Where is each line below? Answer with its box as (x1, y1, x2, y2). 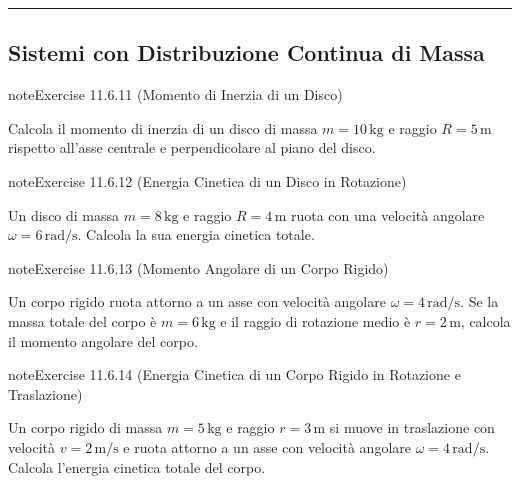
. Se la (460, 291, 499, 312)
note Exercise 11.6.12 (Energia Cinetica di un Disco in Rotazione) (8, 170, 407, 191)
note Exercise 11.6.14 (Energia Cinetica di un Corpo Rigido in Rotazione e (8, 364, 461, 385)
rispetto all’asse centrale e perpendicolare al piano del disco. (8, 137, 376, 158)
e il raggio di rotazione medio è (220, 310, 411, 331)
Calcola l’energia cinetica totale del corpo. (8, 456, 266, 477)
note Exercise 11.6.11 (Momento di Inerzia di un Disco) (8, 84, 343, 105)
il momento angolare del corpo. (8, 330, 198, 351)
